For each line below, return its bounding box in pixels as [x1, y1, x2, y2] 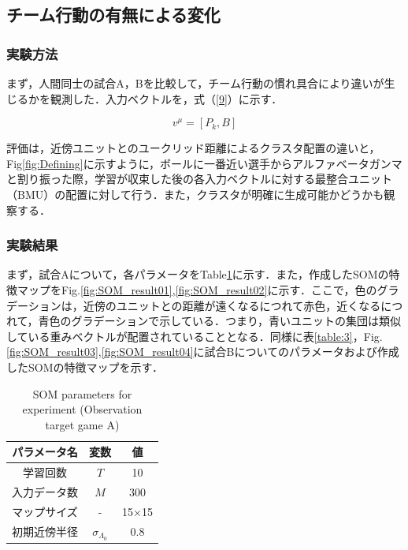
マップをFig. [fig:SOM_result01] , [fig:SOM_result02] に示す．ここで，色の [17, 281, 377, 297]
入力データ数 [12, 484, 78, 499]
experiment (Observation [22, 401, 143, 417]
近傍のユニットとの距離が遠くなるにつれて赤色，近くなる [83, 297, 381, 313]
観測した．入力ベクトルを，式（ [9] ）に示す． [50, 90, 283, 107]
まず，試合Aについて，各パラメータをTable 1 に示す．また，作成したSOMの [6, 266, 389, 282]
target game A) [45, 416, 120, 432]
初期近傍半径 [12, 523, 78, 540]
